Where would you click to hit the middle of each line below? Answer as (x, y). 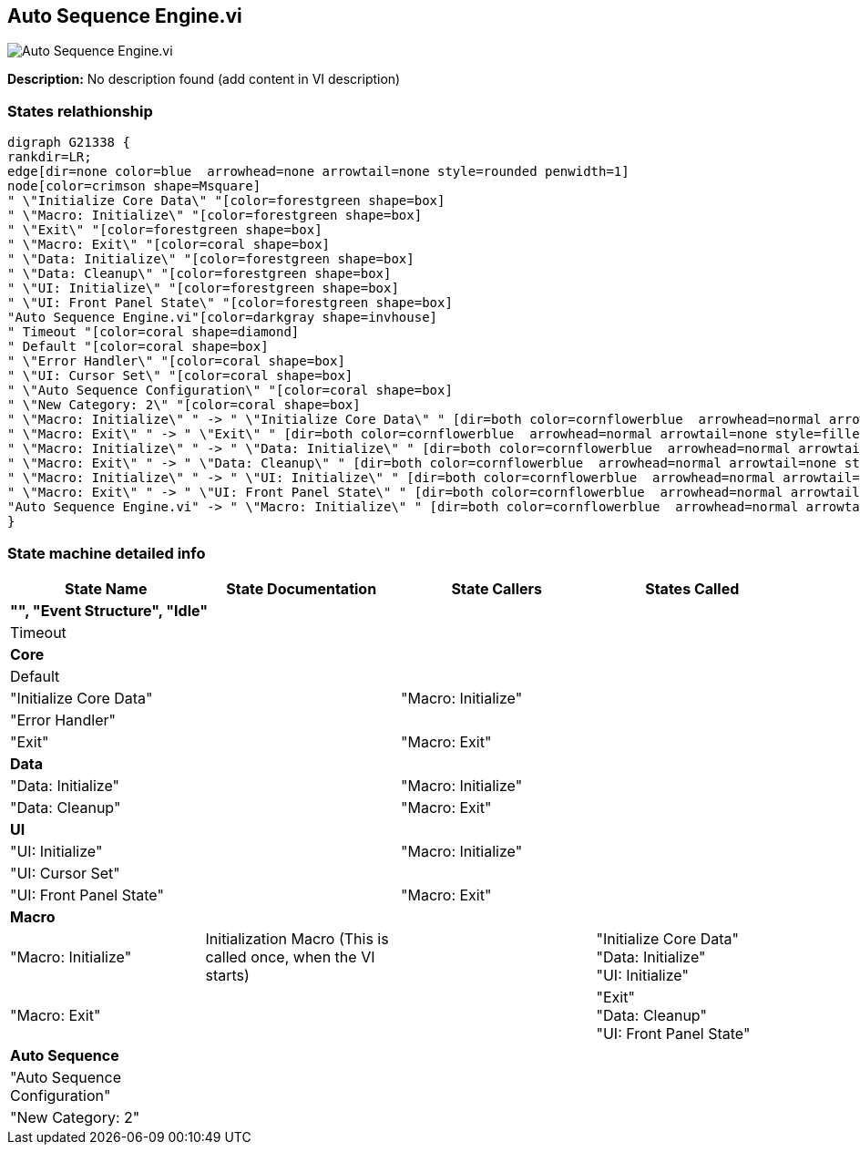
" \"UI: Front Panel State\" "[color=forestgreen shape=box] (230, 303)
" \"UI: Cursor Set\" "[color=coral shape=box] (180, 376)
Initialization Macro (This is (297, 938)
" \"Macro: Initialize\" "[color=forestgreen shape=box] (215, 216)
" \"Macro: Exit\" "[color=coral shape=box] (169, 245)
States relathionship (80, 111)
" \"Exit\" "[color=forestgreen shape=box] (165, 230)
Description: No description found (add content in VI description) (204, 79)
